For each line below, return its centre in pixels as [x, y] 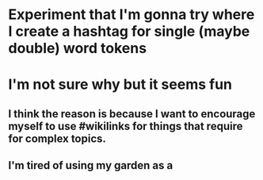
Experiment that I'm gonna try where [131, 15]
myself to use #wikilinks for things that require [126, 126]
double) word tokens [78, 48]
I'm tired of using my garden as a [91, 165]
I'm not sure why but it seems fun [120, 84]
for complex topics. [57, 138]
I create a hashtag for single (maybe [129, 31]
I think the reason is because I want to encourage [132, 114]
